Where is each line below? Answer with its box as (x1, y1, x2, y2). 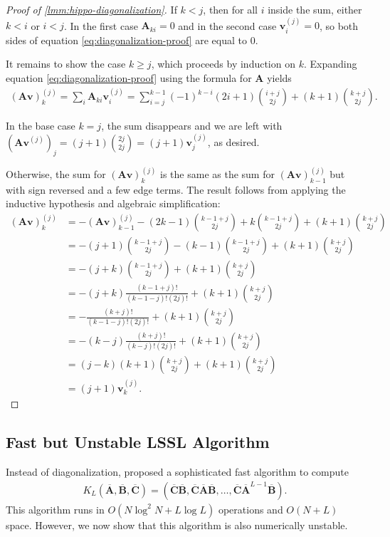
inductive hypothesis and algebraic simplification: (6, 196, 221, 211)
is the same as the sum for (160, 167, 275, 182)
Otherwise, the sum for (6, 167, 106, 182)
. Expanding (303, 56, 357, 71)
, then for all (203, 2, 258, 16)
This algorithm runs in (6, 501, 105, 516)
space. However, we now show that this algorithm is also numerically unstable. (6, 517, 348, 532)
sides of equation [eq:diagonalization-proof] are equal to (6, 32, 248, 47)
